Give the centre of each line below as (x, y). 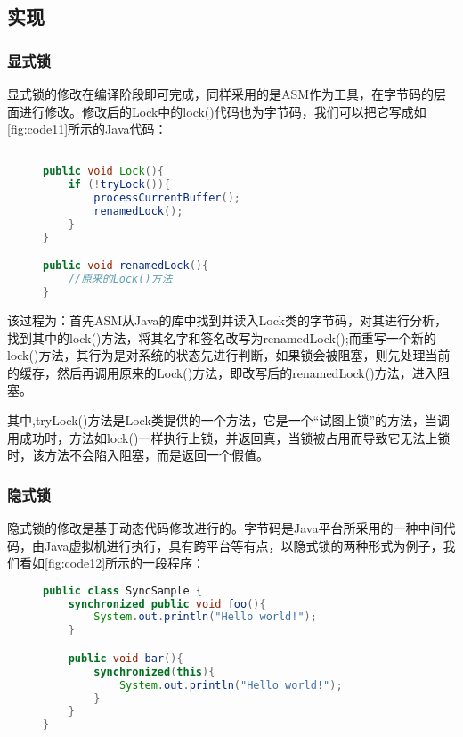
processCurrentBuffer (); (167, 198)
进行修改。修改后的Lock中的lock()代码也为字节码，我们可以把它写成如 (223, 111)
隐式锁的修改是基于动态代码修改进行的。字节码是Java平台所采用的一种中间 (225, 527)
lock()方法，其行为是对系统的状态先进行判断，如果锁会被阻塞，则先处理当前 (229, 355)
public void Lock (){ (104, 172)
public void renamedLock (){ (126, 266)
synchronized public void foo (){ (167, 604)
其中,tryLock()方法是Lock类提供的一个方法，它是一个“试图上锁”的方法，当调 (229, 419)
